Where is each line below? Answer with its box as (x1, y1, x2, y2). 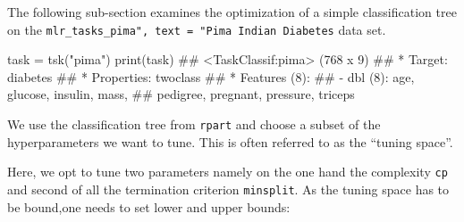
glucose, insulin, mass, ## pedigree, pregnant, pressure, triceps (7, 85, 355, 103)
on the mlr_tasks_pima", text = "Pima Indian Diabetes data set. (7, 20, 386, 38)
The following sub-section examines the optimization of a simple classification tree (7, 3, 457, 21)
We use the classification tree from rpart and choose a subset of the (7, 115, 381, 134)
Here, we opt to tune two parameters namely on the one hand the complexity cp (7, 162, 448, 181)
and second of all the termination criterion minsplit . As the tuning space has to (7, 179, 450, 198)
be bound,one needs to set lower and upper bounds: (7, 197, 291, 216)
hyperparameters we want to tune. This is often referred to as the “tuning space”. (7, 132, 453, 151)
